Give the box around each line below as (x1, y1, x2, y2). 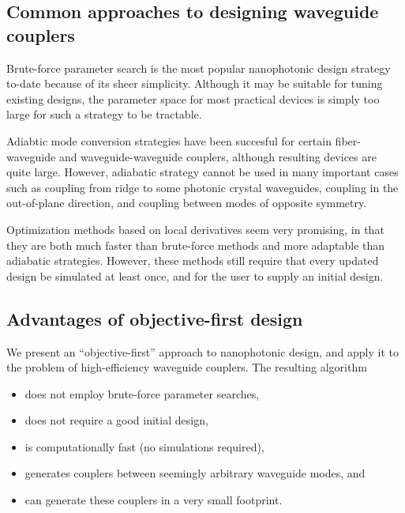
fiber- (335, 132, 361, 149)
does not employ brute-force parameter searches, (24, 385, 260, 402)
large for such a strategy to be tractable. (6, 106, 202, 123)
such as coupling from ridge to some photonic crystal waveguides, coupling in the (6, 179, 399, 195)
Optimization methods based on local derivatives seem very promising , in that (6, 221, 384, 237)
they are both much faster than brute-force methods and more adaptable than (6, 236, 385, 253)
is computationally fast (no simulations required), (24, 438, 264, 455)
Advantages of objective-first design (6, 306, 303, 330)
